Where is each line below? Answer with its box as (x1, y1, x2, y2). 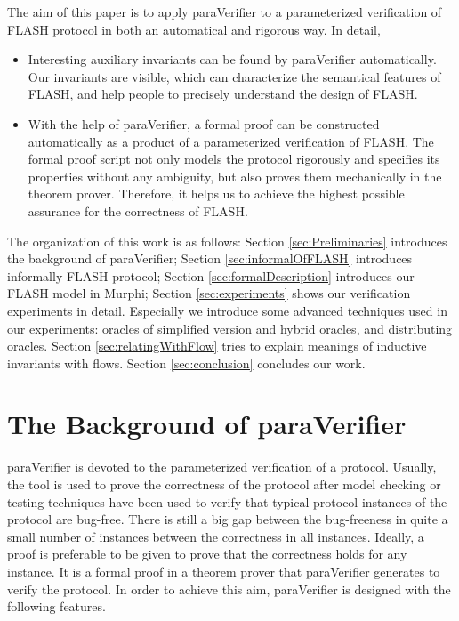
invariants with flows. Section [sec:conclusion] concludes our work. (7, 353, 366, 372)
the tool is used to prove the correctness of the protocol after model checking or (7, 475, 441, 493)
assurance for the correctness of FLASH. (28, 201, 248, 220)
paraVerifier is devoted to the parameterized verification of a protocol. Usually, (7, 457, 437, 476)
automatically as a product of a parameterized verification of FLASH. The (28, 132, 434, 150)
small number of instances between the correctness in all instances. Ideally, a (7, 527, 424, 545)
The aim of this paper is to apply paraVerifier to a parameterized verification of (7, 3, 442, 20)
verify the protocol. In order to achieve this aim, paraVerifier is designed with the (7, 579, 451, 598)
